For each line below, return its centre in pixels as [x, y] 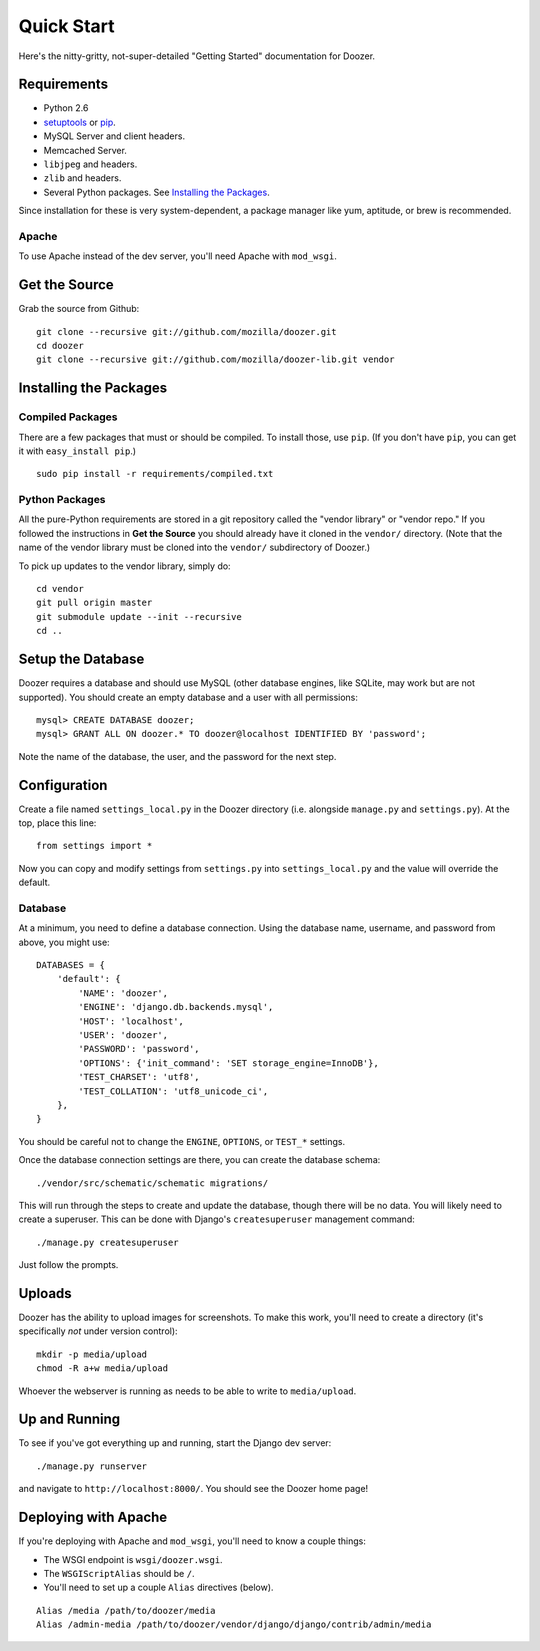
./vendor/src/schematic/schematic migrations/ [152, 1183]
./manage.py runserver [92, 1466]
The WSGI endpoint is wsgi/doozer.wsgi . [133, 1559]
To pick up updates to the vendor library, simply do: [124, 566]
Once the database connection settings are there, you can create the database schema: [199, 1160]
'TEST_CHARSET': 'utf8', [139, 1077]
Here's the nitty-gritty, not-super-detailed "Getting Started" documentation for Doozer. [196, 56]
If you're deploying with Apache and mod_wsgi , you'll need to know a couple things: [192, 1541]
